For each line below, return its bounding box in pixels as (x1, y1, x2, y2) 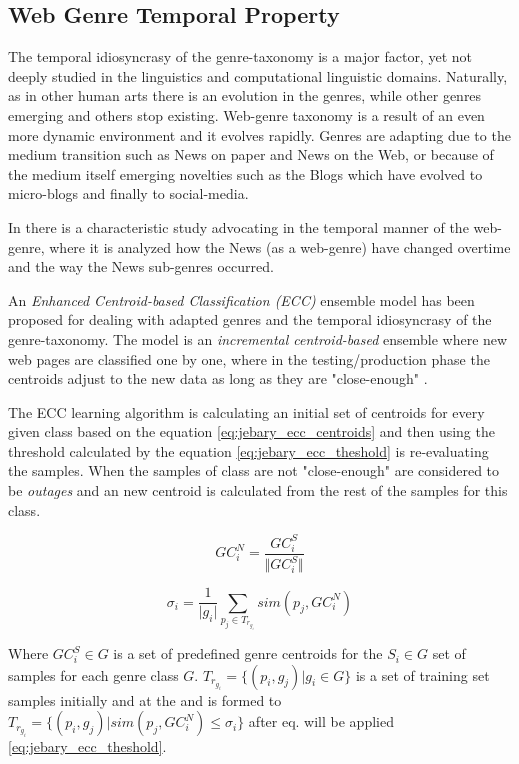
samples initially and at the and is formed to (8, 689, 282, 710)
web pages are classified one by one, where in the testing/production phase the (8, 348, 490, 369)
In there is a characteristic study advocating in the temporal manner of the (8, 216, 469, 237)
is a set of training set (355, 664, 490, 685)
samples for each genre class (8, 664, 179, 685)
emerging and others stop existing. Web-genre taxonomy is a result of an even (8, 104, 485, 125)
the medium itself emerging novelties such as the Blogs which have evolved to (8, 163, 483, 184)
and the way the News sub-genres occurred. (8, 256, 274, 277)
